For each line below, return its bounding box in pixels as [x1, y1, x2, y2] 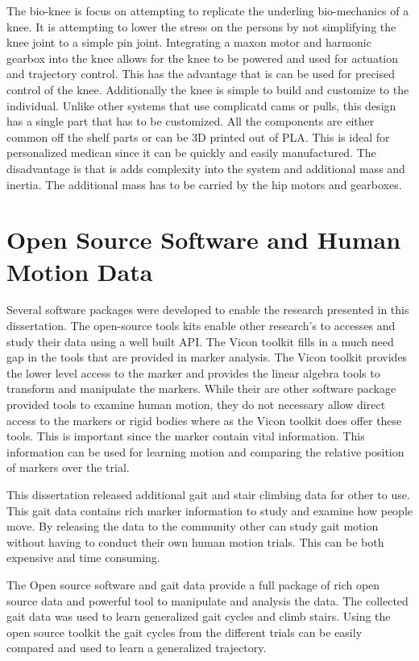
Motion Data [6, 254, 153, 287]
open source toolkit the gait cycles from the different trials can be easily [6, 623, 363, 640]
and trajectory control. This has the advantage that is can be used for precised [6, 65, 396, 82]
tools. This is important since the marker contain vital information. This [6, 428, 365, 444]
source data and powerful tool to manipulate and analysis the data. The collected [6, 592, 409, 609]
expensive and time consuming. [6, 549, 160, 566]
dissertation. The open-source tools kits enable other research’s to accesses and [6, 317, 396, 334]
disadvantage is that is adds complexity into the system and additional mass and [6, 159, 405, 176]
